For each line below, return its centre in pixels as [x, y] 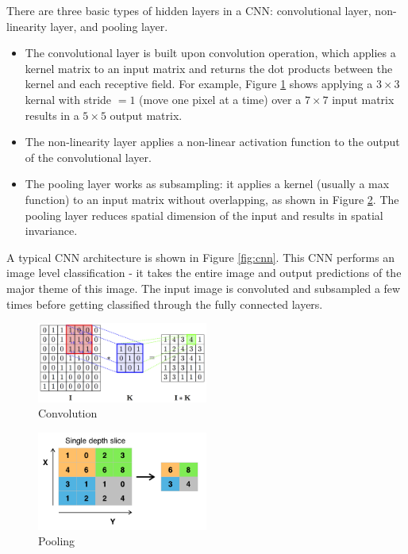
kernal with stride [68, 99]
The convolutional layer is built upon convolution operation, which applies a [210, 53]
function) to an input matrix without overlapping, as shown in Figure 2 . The [212, 199]
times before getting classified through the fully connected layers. [165, 304]
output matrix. [146, 115]
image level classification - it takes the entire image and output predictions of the [204, 273]
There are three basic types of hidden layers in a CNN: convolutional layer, [189, 10]
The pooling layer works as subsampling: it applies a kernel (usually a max [207, 184]
